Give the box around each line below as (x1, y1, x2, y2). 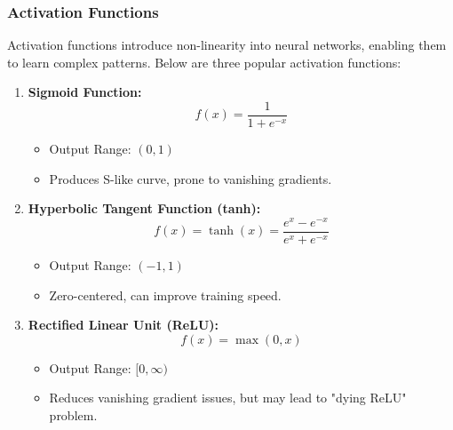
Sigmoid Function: (28, 83, 142, 101)
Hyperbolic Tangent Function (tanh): (28, 199, 261, 218)
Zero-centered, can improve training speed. (49, 285, 282, 304)
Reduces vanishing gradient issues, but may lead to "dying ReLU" (49, 388, 407, 407)
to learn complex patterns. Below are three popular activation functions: (7, 52, 401, 71)
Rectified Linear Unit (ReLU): (28, 315, 219, 334)
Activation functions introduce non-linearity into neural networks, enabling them (7, 36, 447, 54)
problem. (49, 405, 98, 424)
